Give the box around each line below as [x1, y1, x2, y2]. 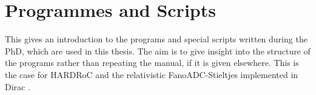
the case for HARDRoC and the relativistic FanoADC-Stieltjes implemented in [5, 68, 298, 80]
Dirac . [5, 80, 30, 93]
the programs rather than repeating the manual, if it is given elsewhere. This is [5, 56, 299, 69]
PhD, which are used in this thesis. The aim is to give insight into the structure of [5, 44, 311, 57]
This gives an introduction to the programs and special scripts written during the [5, 33, 308, 45]
